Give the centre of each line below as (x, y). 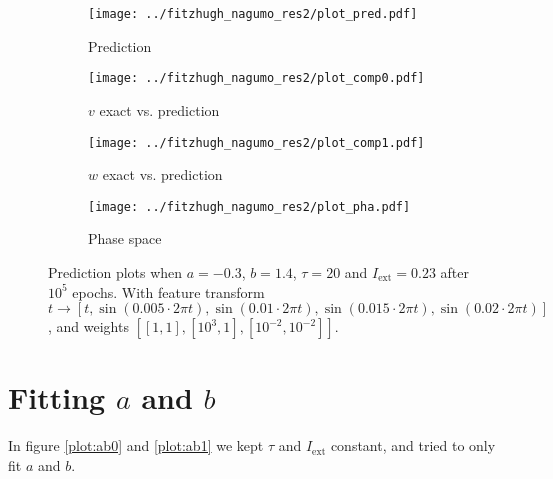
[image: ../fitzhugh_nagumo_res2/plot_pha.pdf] (249, 206)
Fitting (57, 397)
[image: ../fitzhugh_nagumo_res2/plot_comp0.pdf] (256, 78)
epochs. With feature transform (168, 291)
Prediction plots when (115, 272)
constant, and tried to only (413, 445)
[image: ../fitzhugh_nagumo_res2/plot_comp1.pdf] (256, 142)
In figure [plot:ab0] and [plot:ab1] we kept (136, 445)
